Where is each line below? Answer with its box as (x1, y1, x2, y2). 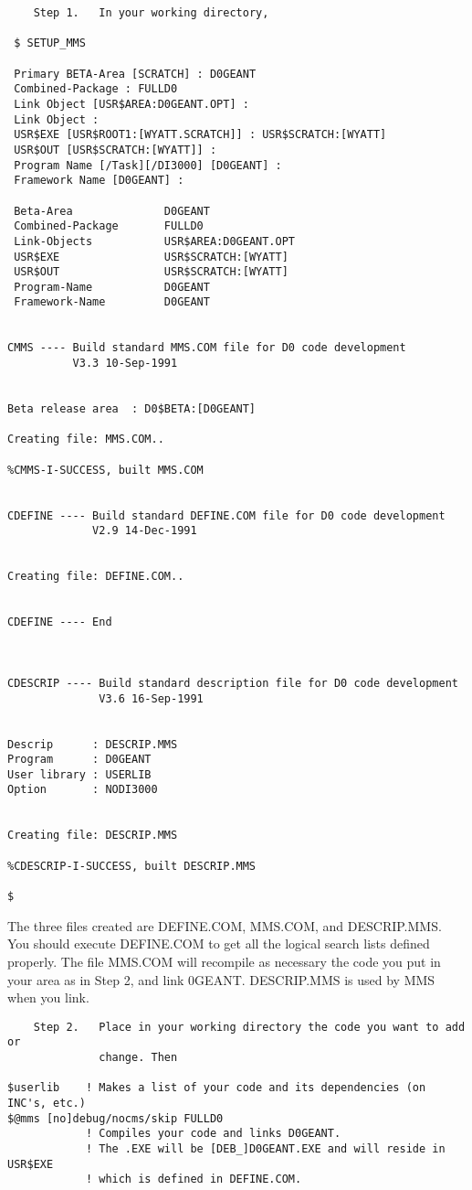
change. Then (99, 1051, 178, 1064)
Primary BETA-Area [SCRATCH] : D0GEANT (14, 67, 257, 80)
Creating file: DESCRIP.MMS (7, 829, 178, 842)
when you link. (7, 988, 89, 1007)
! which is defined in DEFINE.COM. (85, 1173, 302, 1186)
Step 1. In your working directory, (33, 6, 269, 19)
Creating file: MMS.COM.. (7, 433, 164, 446)
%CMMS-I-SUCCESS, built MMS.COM (7, 463, 204, 477)
